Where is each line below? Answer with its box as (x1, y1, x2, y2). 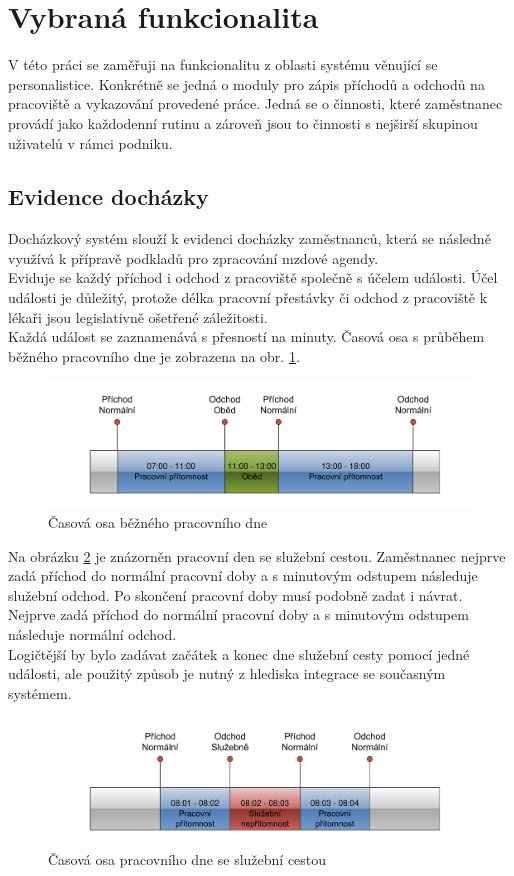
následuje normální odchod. (8, 624, 177, 645)
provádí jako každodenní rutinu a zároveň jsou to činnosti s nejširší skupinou (8, 112, 478, 133)
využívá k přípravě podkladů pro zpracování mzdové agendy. (8, 247, 379, 268)
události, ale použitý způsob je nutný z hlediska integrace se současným (8, 663, 446, 684)
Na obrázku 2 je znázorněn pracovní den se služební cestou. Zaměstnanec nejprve (8, 545, 506, 566)
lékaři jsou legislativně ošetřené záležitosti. (8, 306, 268, 327)
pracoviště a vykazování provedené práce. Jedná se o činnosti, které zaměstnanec (8, 93, 503, 114)
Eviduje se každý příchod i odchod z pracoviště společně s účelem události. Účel (8, 267, 498, 288)
